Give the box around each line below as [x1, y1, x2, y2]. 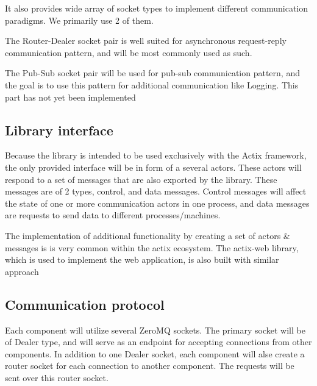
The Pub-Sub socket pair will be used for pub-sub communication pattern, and [5, 66, 300, 79]
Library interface [5, 120, 113, 139]
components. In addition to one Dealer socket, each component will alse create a [5, 347, 305, 360]
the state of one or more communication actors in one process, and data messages [5, 196, 310, 209]
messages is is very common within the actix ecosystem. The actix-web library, [5, 241, 299, 254]
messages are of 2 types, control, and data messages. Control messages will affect [5, 185, 307, 198]
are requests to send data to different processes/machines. [5, 209, 221, 221]
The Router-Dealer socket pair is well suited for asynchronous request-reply [5, 34, 287, 47]
